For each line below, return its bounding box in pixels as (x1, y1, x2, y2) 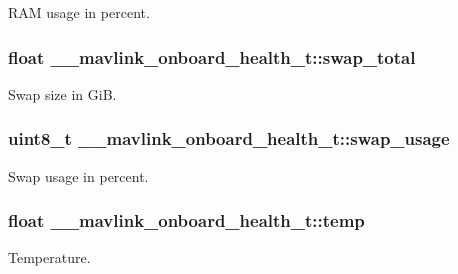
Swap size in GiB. (8, 83, 117, 104)
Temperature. (8, 247, 91, 268)
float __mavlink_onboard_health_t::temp (8, 208, 365, 233)
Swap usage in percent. (8, 165, 149, 186)
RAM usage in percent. (8, 2, 150, 22)
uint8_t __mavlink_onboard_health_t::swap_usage (8, 126, 450, 151)
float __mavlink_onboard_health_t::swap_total (8, 44, 416, 69)
